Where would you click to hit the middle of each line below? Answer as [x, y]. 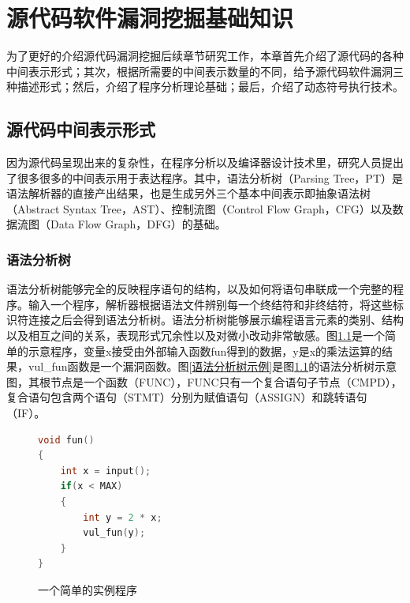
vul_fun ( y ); [114, 533]
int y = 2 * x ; [123, 517]
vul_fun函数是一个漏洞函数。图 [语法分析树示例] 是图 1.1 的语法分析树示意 [212, 366]
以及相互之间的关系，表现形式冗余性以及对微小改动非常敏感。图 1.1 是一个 [196, 335]
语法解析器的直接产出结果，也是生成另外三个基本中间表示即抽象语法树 [188, 193]
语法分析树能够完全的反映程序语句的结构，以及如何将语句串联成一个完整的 [199, 289]
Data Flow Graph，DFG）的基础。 [138, 224]
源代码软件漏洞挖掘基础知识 [150, 18]
